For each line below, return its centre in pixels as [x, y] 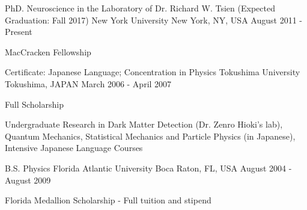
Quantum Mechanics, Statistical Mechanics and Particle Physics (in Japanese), [150, 136]
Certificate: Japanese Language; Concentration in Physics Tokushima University [153, 72]
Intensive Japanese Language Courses [74, 148]
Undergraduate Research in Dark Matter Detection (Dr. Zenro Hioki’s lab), [144, 124]
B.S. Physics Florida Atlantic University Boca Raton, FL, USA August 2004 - [148, 168]
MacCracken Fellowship [48, 51]
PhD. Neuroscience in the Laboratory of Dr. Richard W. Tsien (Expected [140, 8]
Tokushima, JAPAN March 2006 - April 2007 [88, 83]
